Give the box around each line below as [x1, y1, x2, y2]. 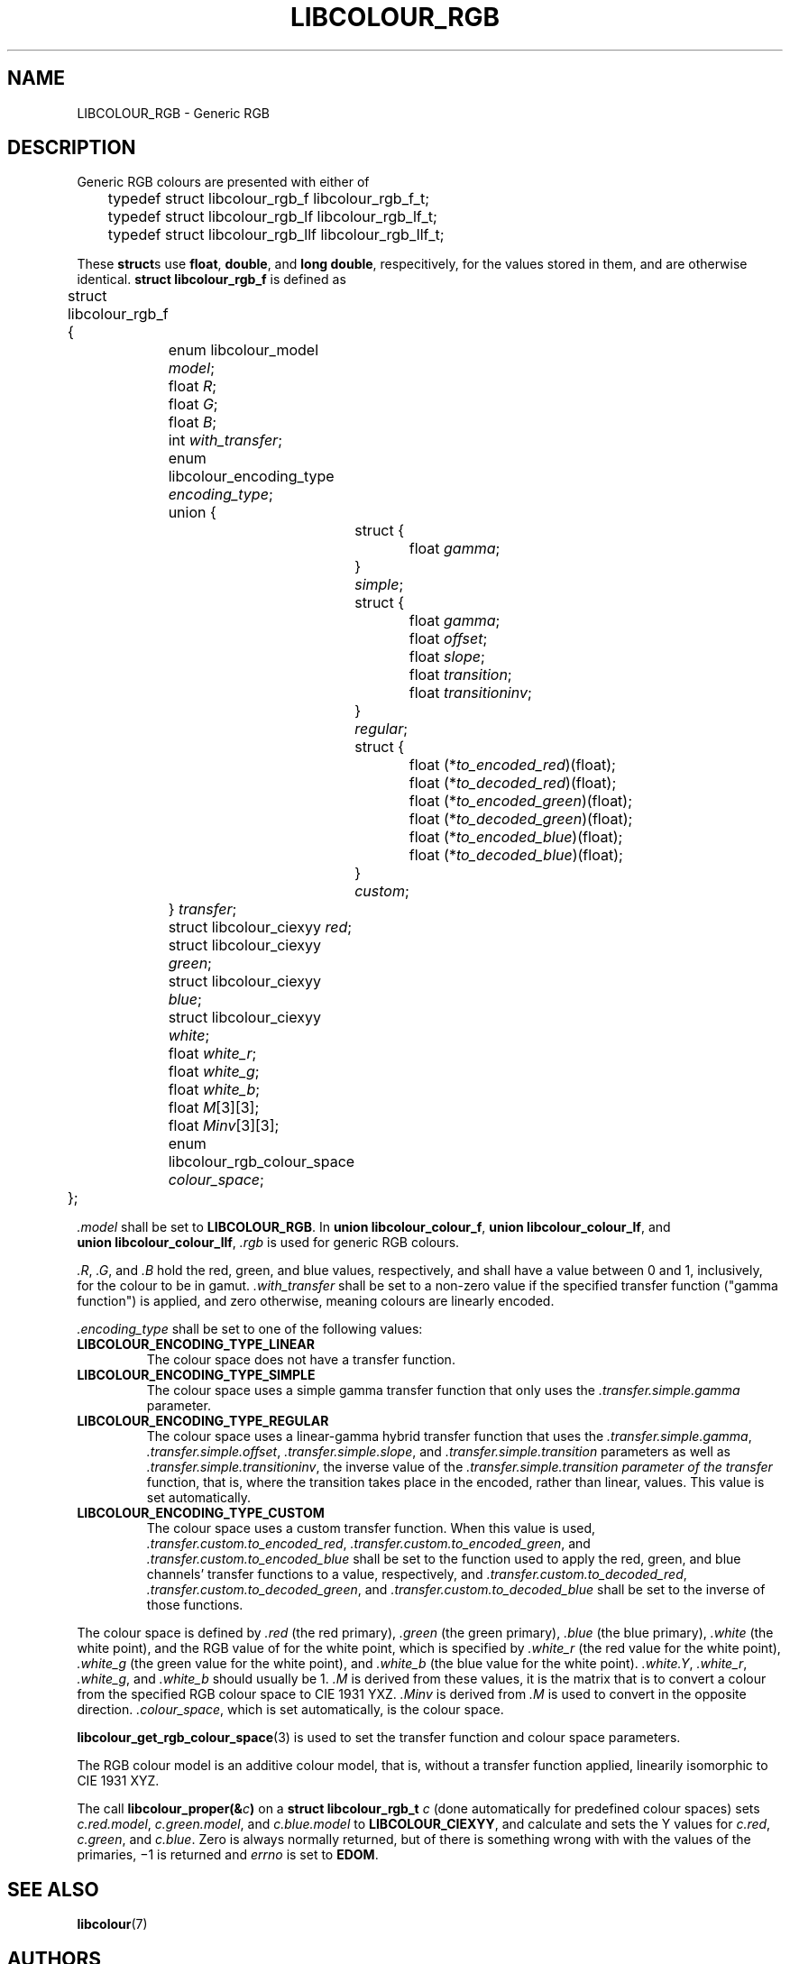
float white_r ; [168, 1044, 257, 1063]
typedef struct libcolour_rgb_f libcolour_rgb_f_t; [107, 189, 429, 208]
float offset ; [409, 629, 488, 648]
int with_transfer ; [168, 431, 282, 450]
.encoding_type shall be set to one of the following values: [77, 1321, 423, 1337]
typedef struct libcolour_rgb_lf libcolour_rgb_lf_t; [107, 207, 437, 226]
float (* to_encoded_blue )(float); [409, 828, 623, 847]
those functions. [146, 1597, 243, 1613]
